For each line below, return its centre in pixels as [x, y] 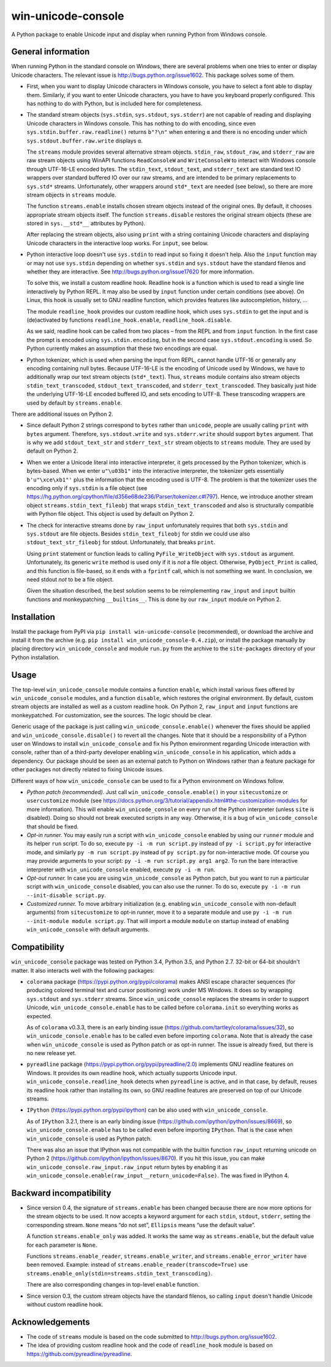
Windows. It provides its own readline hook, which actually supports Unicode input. [132, 1073]
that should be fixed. [53, 827]
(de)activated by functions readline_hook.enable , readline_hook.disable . [129, 320]
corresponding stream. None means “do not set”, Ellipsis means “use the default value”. [141, 1225]
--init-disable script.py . [67, 895]
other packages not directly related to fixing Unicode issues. [87, 769]
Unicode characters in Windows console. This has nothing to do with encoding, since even [141, 123]
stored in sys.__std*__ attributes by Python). [86, 224]
